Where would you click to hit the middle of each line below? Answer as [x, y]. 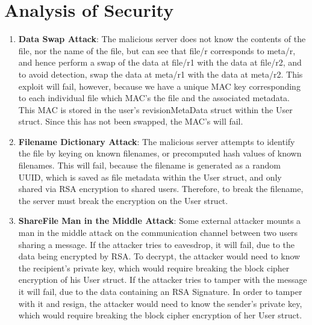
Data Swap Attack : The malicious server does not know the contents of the [162, 39]
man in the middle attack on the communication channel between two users [158, 233]
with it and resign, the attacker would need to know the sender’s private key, [160, 303]
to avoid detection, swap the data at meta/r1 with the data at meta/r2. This [161, 74]
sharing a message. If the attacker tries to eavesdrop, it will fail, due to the [157, 244]
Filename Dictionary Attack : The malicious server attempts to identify [157, 141]
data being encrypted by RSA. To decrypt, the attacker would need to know [159, 256]
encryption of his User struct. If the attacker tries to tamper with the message [163, 280]
